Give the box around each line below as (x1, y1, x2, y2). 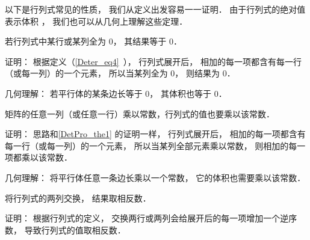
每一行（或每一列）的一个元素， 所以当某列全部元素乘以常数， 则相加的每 (5, 139, 297, 152)
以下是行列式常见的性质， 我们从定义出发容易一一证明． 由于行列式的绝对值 (5, 3, 306, 15)
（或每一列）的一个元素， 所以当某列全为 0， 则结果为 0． (5, 67, 235, 79)
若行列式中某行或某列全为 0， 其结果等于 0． (5, 35, 182, 48)
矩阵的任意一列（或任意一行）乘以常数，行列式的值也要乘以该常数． (5, 107, 274, 120)
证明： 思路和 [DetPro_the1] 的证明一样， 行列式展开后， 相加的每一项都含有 (5, 128, 306, 140)
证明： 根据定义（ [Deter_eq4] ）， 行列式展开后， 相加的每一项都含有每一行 (5, 55, 302, 67)
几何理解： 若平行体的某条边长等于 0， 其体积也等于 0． (5, 87, 227, 99)
